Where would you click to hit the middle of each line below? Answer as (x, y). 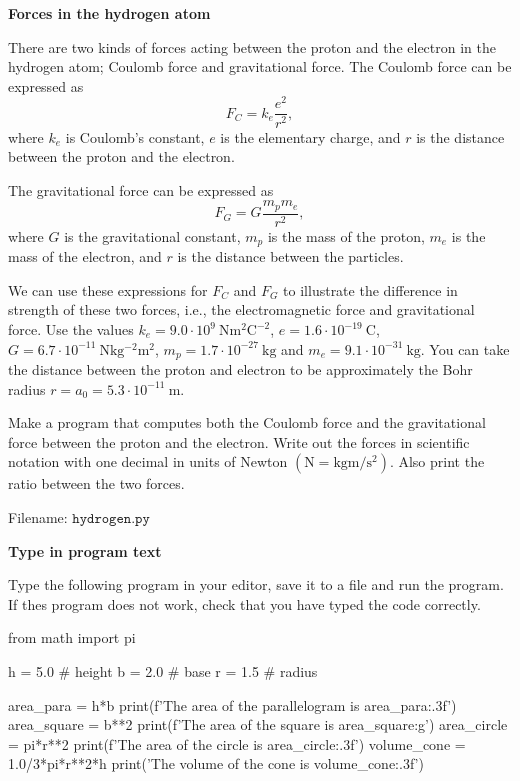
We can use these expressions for (108, 289)
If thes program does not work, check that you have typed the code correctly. (244, 603)
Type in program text (85, 550)
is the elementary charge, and (310, 136)
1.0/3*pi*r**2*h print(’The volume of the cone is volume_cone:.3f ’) (216, 763)
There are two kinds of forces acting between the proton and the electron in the (252, 46)
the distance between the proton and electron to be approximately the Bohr (240, 369)
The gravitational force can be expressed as (141, 189)
